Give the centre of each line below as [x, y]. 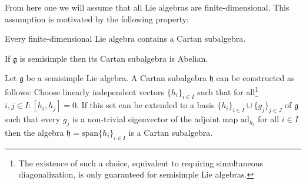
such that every [33, 119]
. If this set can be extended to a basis [146, 105]
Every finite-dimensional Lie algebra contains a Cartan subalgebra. [125, 39]
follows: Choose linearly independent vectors [84, 91]
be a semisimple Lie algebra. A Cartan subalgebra [116, 78]
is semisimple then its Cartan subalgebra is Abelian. [114, 58]
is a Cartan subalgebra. [171, 133]
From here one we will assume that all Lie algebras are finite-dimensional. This [147, 7]
